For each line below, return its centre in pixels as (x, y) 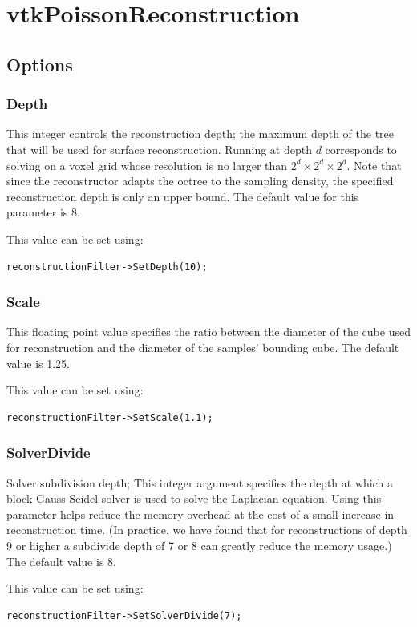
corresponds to (361, 149)
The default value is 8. (61, 561)
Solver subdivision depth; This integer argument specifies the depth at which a (200, 482)
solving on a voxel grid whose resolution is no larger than (147, 165)
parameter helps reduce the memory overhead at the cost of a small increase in (200, 514)
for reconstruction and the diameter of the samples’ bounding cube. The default (203, 347)
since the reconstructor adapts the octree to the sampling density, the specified (200, 181)
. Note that (374, 165)
